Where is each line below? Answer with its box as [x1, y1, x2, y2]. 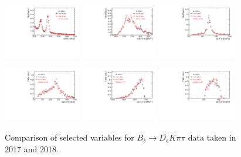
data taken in [188, 131, 236, 143]
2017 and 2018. [5, 142, 59, 155]
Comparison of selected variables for [5, 131, 134, 143]
